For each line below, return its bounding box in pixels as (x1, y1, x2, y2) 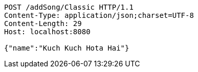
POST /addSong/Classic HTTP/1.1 (4, 3, 134, 11)
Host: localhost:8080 (4, 28, 91, 36)
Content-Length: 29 (4, 19, 82, 28)
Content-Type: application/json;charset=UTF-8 (4, 11, 194, 19)
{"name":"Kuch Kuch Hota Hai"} (4, 44, 129, 52)
